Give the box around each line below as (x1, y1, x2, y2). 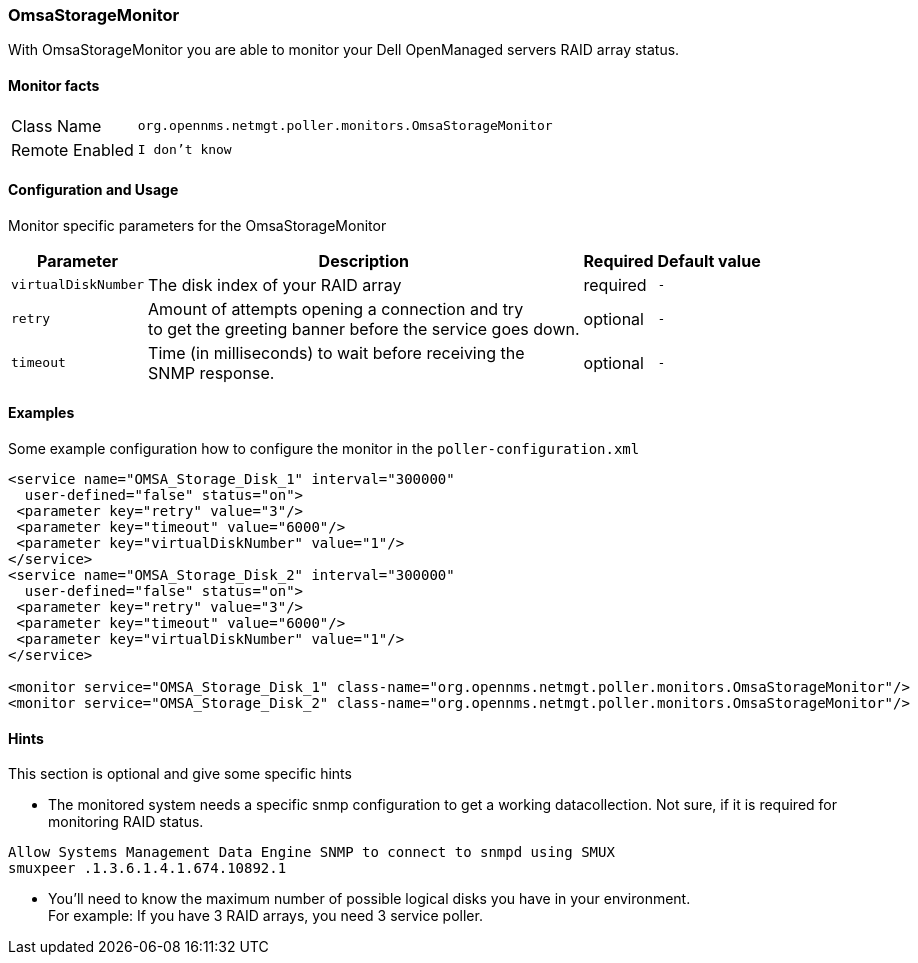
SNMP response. (148, 362, 275, 383)
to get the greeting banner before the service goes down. (148, 318, 580, 339)
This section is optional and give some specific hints (8, 765, 352, 783)
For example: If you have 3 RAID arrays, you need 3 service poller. (48, 907, 483, 925)
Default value (657, 250, 761, 271)
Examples (8, 404, 75, 422)
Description (318, 250, 410, 271)
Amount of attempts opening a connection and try (148, 298, 524, 319)
